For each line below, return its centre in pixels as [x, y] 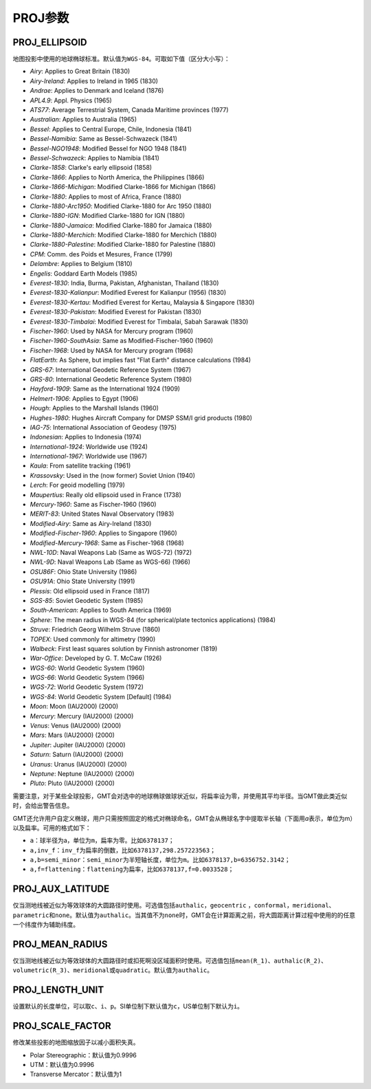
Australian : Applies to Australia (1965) [83, 120]
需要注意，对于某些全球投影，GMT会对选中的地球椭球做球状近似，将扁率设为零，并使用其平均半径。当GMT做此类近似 [180, 796]
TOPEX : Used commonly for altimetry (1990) [93, 639]
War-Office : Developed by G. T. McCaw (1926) [96, 658]
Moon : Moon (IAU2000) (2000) [74, 706]
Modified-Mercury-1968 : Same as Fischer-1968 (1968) [107, 542]
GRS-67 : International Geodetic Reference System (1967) [111, 370]
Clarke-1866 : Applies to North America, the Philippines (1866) [117, 177]
